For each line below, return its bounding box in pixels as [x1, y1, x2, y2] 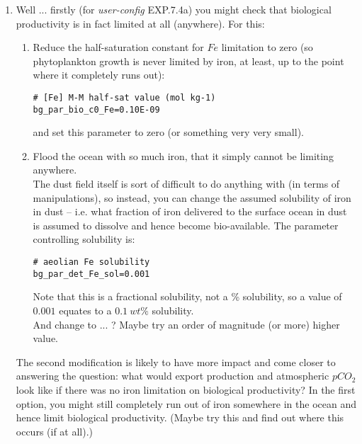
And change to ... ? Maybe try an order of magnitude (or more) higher [33, 317, 340, 331]
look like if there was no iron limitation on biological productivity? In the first [16, 382, 356, 397]
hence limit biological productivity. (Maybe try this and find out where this [16, 410, 344, 425]
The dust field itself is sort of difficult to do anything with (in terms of [33, 176, 340, 191]
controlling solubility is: [33, 232, 135, 246]
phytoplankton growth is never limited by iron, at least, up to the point [33, 53, 344, 68]
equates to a [59, 302, 112, 317]
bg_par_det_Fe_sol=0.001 [33, 268, 150, 279]
